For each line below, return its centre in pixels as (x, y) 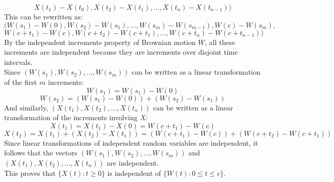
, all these (220, 42)
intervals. (18, 62)
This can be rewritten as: (43, 16)
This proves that (30, 173)
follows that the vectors (41, 153)
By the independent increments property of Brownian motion (100, 42)
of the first (21, 82)
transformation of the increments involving (71, 117)
